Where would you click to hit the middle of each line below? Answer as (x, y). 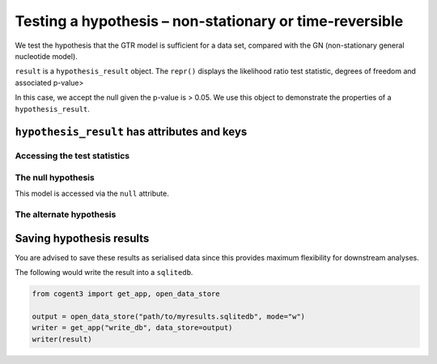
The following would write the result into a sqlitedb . (104, 273)
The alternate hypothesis (66, 214)
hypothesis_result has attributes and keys (131, 132)
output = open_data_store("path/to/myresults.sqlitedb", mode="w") (169, 316)
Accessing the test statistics (72, 156)
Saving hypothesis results (82, 238)
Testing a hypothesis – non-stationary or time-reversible (209, 21)
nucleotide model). (47, 56)
